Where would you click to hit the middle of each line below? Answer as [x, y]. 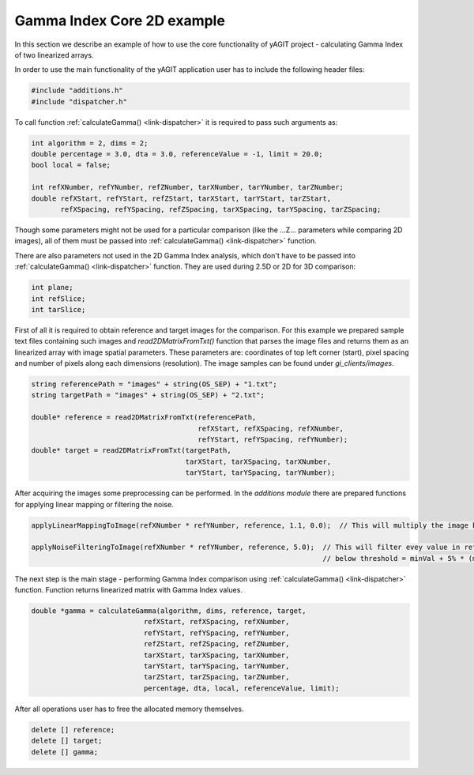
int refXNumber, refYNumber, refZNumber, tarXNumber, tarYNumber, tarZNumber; [187, 187]
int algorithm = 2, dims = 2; [90, 143]
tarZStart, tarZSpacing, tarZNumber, [216, 677]
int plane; [52, 288]
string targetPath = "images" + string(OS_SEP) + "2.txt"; [148, 395]
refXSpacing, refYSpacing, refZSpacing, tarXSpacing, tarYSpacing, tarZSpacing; [221, 210]
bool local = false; [71, 165]
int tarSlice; [58, 309]
